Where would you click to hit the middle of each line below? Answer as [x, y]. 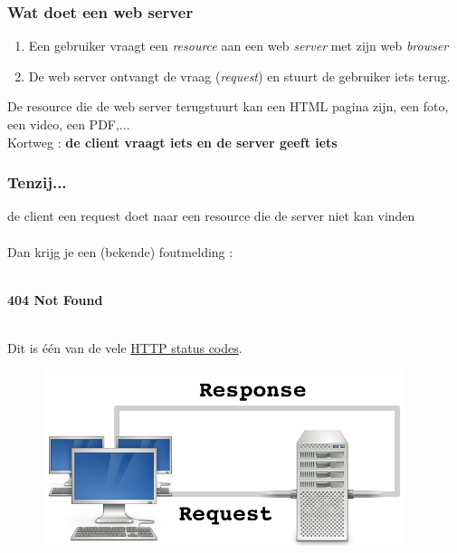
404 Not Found [55, 299]
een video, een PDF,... [69, 124]
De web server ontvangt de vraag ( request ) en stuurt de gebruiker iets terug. [239, 76]
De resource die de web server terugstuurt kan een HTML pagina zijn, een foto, [228, 106]
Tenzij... [37, 182]
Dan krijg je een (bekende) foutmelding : [120, 251]
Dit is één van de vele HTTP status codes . [125, 347]
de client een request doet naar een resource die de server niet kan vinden [211, 216]
